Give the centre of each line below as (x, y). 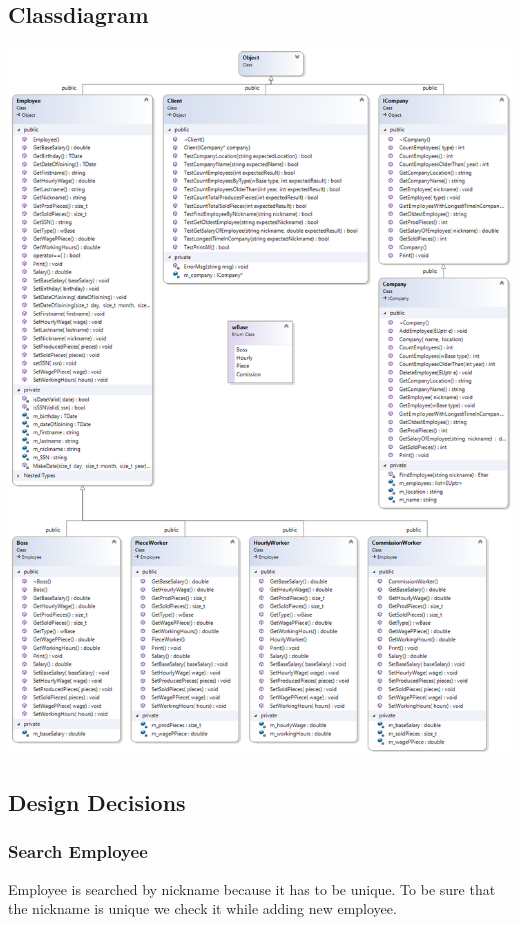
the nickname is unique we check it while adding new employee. (202, 908)
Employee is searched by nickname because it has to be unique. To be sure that (252, 888)
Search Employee (78, 851)
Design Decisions (97, 802)
